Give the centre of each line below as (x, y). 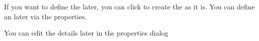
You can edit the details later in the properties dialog (86, 33)
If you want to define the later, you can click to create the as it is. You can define (129, 6)
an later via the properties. (46, 16)
